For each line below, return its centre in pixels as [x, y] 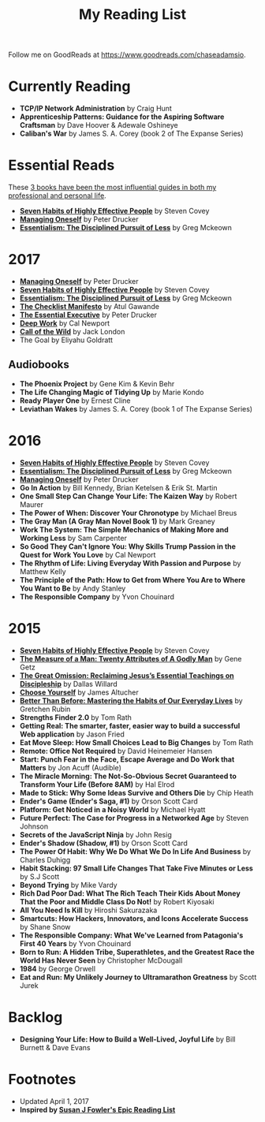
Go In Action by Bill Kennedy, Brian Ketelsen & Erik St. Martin [119, 487]
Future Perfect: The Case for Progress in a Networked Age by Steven [134, 818]
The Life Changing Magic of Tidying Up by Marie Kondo [112, 392]
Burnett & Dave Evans [55, 1047]
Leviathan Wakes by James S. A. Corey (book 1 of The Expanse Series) [136, 408]
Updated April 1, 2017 [54, 1101]
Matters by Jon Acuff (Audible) [71, 767]
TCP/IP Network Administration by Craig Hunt [95, 109]
